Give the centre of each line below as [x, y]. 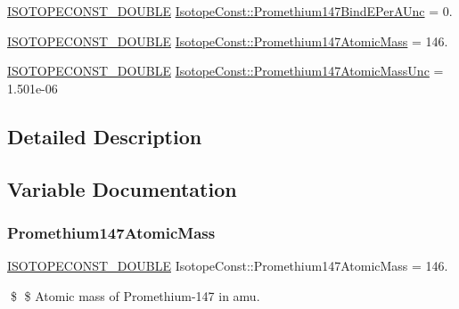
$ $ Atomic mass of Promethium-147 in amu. [135, 295]
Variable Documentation [122, 188]
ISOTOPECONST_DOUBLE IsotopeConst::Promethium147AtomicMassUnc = [225, 71]
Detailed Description [105, 136]
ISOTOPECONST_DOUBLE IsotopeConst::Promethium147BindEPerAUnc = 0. [230, 11]
